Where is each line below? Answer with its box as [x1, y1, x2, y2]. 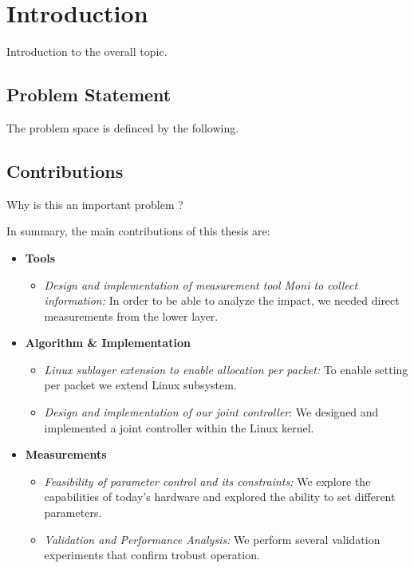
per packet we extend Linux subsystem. [44, 377, 237, 393]
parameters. [44, 504, 102, 521]
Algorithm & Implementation [25, 334, 191, 351]
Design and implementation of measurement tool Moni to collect [44, 276, 358, 293]
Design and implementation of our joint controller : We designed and [44, 404, 379, 420]
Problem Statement [6, 82, 172, 107]
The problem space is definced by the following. [6, 119, 239, 136]
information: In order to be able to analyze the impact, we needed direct [44, 292, 400, 309]
